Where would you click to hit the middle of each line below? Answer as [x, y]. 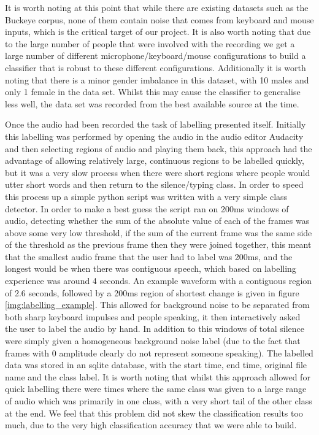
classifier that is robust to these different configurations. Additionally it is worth [156, 67]
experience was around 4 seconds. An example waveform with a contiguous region [159, 281]
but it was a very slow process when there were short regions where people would [158, 172]
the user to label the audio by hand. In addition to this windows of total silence [155, 329]
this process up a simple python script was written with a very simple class [146, 196]
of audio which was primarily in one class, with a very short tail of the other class [159, 401]
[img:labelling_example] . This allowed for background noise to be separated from [157, 305]
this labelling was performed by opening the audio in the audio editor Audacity [154, 136]
